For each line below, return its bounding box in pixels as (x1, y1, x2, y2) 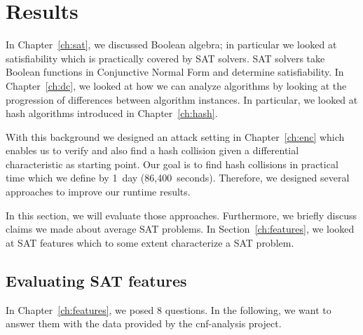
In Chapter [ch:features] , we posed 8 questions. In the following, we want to (6, 302, 331, 317)
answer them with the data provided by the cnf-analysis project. (6, 316, 282, 331)
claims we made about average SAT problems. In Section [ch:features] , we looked (6, 221, 355, 236)
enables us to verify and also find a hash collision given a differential (6, 143, 299, 158)
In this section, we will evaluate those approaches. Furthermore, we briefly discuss (6, 207, 357, 222)
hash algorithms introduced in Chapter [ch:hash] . (6, 106, 218, 121)
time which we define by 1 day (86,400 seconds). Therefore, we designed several (6, 170, 350, 185)
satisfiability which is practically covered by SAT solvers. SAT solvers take (6, 50, 325, 65)
